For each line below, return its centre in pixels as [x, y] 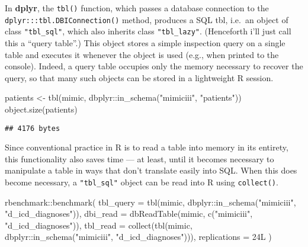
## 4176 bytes [33, 128]
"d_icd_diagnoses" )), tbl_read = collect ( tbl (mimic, [99, 225]
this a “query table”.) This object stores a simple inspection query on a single [145, 42]
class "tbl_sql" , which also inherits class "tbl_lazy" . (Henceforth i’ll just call [148, 31]
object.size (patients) [41, 109]
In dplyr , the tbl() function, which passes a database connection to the [137, 8]
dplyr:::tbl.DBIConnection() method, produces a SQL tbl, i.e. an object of [147, 19]
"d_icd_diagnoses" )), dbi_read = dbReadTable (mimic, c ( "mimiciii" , [129, 214]
